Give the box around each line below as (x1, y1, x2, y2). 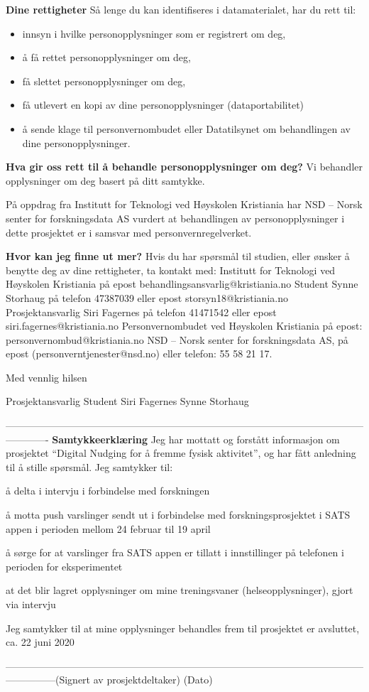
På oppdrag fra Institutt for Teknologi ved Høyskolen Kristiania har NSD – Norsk (6, 197, 363, 212)
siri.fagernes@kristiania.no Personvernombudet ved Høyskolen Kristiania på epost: (6, 318, 363, 333)
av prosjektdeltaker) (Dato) (93, 672, 213, 687)
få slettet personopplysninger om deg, (22, 73, 186, 88)
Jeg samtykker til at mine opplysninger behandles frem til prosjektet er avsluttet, (6, 620, 360, 635)
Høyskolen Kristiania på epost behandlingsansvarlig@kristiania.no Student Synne (6, 276, 358, 291)
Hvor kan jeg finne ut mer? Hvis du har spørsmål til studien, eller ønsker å (6, 249, 350, 264)
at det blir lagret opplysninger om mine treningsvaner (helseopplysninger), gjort (6, 583, 353, 598)
